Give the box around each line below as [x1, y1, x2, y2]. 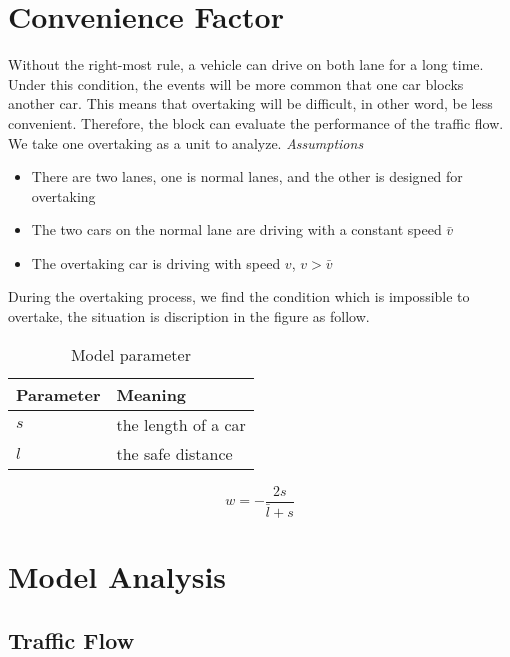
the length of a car [116, 412, 246, 436]
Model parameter [70, 342, 191, 366]
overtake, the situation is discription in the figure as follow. [8, 306, 370, 327]
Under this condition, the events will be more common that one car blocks [8, 73, 464, 94]
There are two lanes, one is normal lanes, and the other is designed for [31, 166, 463, 187]
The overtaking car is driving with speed [31, 252, 281, 273]
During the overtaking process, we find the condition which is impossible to [8, 286, 470, 307]
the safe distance [116, 441, 233, 465]
